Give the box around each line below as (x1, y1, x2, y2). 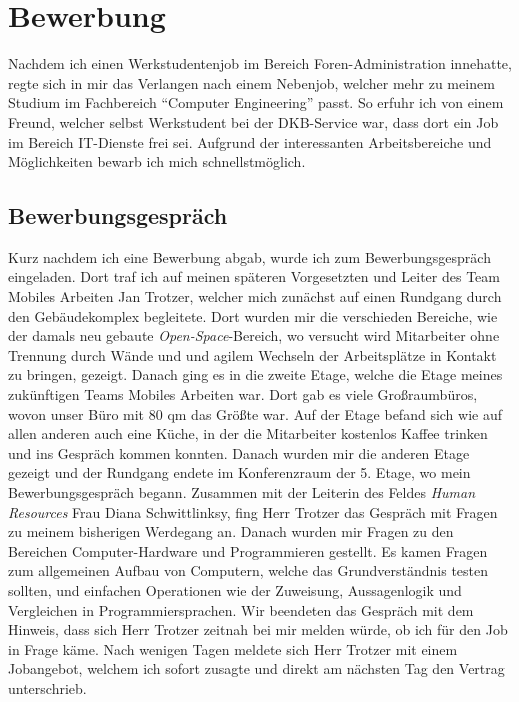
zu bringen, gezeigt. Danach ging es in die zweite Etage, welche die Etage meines (8, 364, 503, 385)
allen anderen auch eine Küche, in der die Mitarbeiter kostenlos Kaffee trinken (8, 423, 488, 444)
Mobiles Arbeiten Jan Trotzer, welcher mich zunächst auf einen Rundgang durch (8, 286, 502, 307)
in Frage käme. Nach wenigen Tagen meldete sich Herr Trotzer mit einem (8, 638, 458, 659)
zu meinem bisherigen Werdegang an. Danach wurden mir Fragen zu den (8, 521, 454, 542)
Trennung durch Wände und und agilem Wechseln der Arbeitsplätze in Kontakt (8, 344, 497, 365)
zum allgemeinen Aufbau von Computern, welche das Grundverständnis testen (8, 560, 489, 581)
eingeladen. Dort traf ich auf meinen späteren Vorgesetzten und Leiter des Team (8, 266, 500, 287)
